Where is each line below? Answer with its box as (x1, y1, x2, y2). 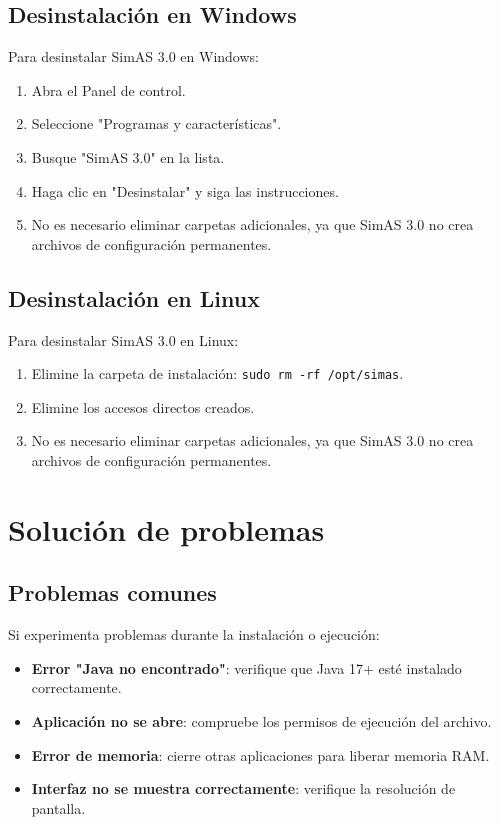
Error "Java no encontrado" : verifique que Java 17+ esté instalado (31, 657, 462, 678)
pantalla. (31, 797, 86, 818)
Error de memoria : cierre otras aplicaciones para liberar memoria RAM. (31, 744, 490, 765)
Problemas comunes (8, 577, 217, 608)
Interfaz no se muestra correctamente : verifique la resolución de (31, 778, 456, 799)
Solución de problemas (8, 508, 325, 549)
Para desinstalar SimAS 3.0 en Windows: (8, 46, 259, 67)
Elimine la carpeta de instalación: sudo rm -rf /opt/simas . (31, 363, 404, 384)
